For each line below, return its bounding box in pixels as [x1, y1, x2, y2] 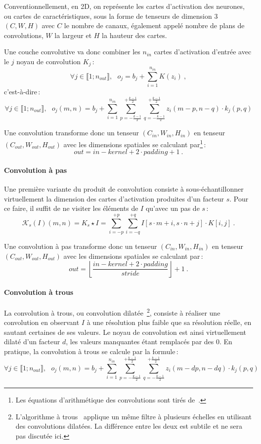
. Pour [229, 193, 249, 203]
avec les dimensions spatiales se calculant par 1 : [63, 137, 206, 149]
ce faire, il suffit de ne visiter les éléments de [4, 203, 138, 213]
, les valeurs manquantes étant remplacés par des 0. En [66, 336, 232, 347]
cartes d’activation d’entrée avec [154, 46, 252, 57]
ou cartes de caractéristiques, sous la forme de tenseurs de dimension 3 [4, 10, 218, 21]
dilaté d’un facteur [4, 336, 60, 347]
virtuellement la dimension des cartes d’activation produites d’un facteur [4, 193, 224, 203]
